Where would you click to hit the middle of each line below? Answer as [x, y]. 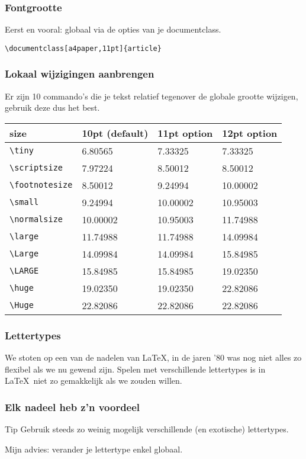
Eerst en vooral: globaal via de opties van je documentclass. [113, 29]
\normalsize [36, 219]
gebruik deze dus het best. [52, 107]
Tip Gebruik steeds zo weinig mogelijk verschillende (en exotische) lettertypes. [147, 429]
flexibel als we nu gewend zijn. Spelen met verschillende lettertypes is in [135, 369]
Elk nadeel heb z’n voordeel [73, 407]
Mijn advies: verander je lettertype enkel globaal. [94, 449]
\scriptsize [36, 168]
